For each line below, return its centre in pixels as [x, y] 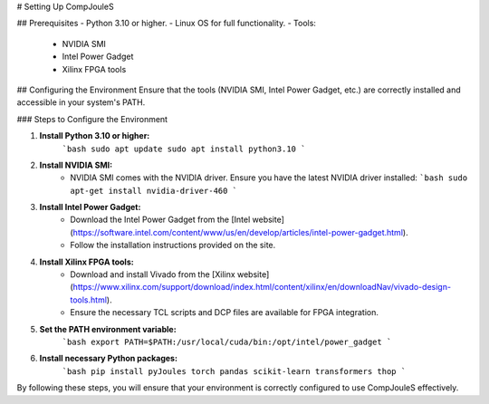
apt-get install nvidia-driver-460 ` [154, 191]
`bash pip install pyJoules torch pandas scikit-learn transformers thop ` [234, 371]
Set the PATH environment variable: [108, 329]
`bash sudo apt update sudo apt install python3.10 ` [184, 149]
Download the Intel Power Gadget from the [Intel [160, 220]
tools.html [89, 300]
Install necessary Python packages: [109, 359]
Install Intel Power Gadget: [90, 207]
